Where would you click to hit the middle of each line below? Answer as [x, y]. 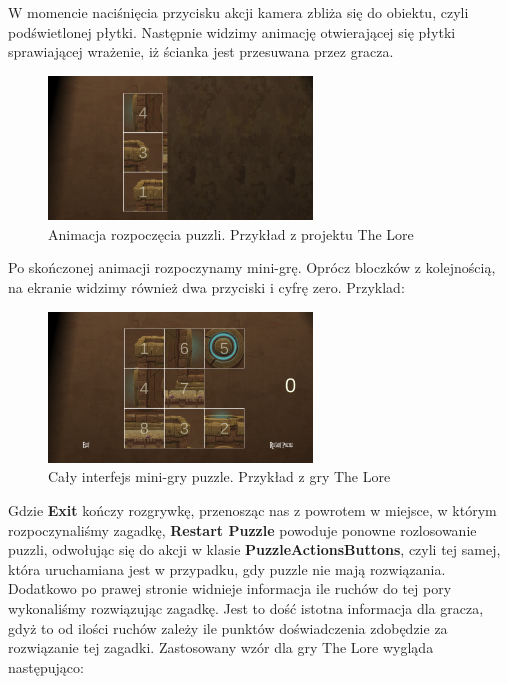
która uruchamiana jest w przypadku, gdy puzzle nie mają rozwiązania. [227, 568]
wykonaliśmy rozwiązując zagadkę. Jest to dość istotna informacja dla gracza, [246, 607]
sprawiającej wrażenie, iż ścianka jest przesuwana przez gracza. [201, 51]
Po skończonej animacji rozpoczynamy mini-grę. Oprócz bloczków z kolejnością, [252, 267]
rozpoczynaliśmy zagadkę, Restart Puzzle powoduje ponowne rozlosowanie [242, 529]
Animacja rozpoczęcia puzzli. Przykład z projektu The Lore [231, 233]
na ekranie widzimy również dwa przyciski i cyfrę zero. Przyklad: [206, 286]
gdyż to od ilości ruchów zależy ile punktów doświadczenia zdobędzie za [228, 627]
